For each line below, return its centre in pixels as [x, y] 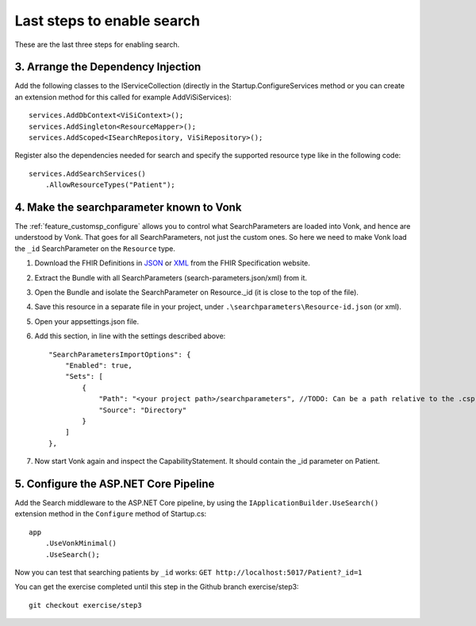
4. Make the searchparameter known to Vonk [128, 207]
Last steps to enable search [107, 21]
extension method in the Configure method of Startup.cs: [111, 514]
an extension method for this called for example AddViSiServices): [123, 97]
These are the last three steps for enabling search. [97, 44]
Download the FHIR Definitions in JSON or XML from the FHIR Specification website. [173, 263]
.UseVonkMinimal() [81, 543]
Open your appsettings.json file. [87, 321]
